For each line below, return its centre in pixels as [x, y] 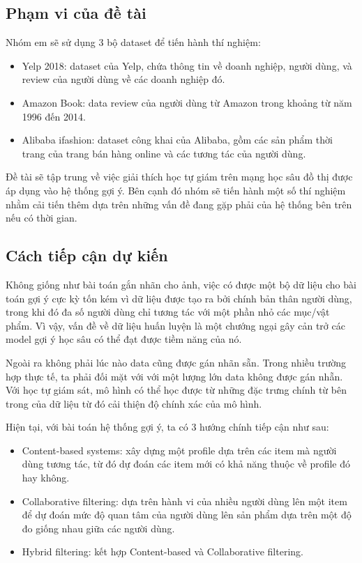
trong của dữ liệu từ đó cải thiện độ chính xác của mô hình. [134, 403]
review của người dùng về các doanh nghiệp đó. [123, 79]
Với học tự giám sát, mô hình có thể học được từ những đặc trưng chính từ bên [176, 390]
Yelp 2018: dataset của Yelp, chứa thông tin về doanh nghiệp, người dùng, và [187, 65]
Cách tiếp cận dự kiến [87, 255]
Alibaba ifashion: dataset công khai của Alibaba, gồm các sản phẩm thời [177, 140]
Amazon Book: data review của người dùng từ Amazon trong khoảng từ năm [187, 102]
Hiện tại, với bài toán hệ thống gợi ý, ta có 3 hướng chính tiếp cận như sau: [167, 427]
